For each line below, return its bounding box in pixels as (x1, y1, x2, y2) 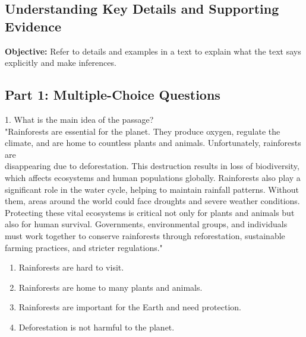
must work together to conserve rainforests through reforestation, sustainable (5, 229, 285, 241)
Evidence (5, 17, 62, 35)
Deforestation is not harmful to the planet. (18, 320, 175, 333)
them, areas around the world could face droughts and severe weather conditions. (5, 195, 300, 207)
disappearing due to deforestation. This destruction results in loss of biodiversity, (5, 160, 299, 172)
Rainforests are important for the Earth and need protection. (18, 301, 241, 313)
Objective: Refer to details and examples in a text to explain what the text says (5, 44, 301, 57)
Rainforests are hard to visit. (18, 261, 124, 274)
